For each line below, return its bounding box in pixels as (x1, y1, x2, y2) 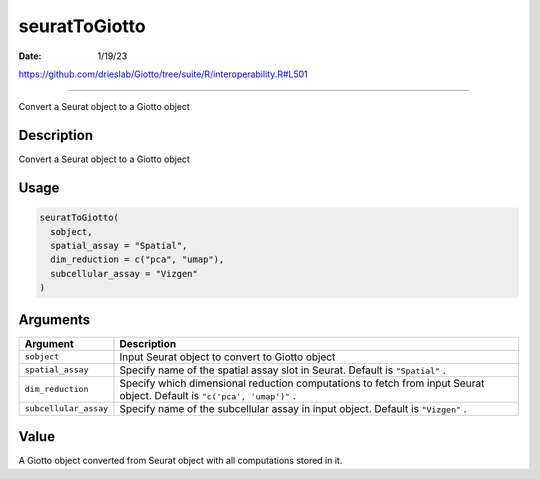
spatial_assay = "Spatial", (50, 240, 188, 252)
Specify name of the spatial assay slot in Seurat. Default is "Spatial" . (119, 363, 446, 377)
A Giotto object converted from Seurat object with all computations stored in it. (18, 455, 343, 467)
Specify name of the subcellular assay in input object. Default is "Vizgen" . (119, 401, 467, 415)
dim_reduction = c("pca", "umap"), (50, 254, 225, 265)
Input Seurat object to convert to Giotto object (119, 350, 336, 364)
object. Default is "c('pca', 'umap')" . (119, 388, 297, 402)
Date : (18, 50, 42, 62)
